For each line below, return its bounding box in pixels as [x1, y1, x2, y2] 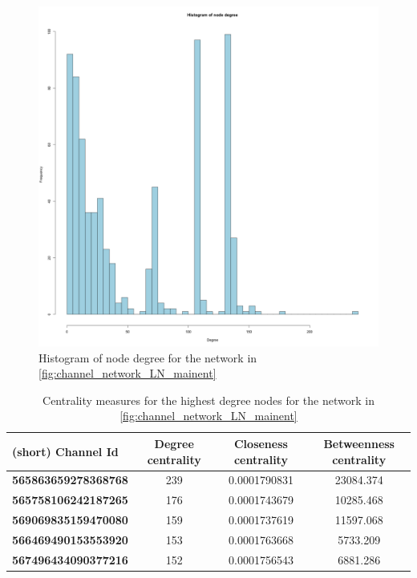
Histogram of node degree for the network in [38, 349, 257, 366]
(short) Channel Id [12, 443, 119, 459]
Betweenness [323, 435, 395, 451]
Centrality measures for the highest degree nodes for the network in [43, 391, 374, 408]
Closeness [233, 435, 288, 451]
